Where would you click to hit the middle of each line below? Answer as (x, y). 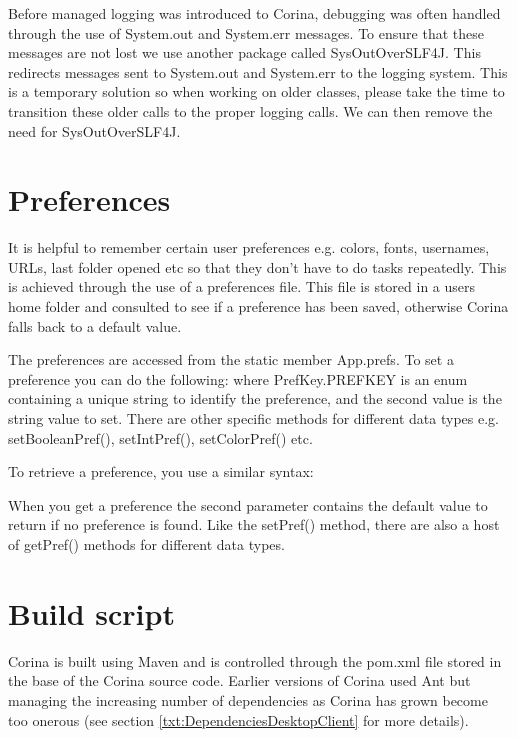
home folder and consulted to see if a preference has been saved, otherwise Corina (258, 306)
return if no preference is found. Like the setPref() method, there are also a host (254, 524)
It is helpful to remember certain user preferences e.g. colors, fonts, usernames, (249, 247)
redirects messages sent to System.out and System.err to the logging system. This (258, 71)
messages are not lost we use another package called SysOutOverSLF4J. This (244, 52)
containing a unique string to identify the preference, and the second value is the (255, 398)
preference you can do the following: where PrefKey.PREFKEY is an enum (238, 378)
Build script (91, 612)
